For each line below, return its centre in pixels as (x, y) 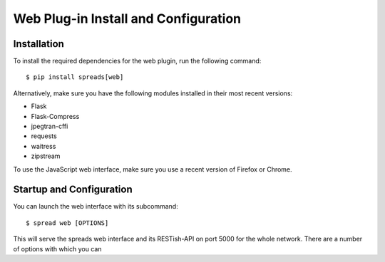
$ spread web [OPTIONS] (67, 223)
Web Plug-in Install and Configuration (127, 19)
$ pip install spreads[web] (75, 77)
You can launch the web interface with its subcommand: (96, 206)
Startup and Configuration (73, 190)
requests (44, 136)
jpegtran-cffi (50, 126)
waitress (43, 146)
